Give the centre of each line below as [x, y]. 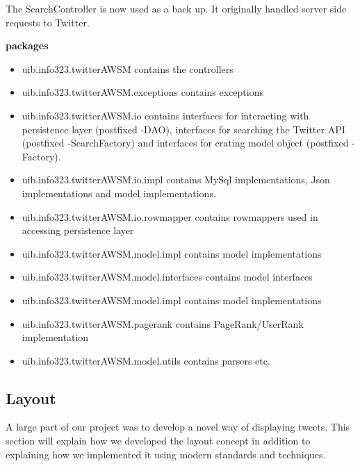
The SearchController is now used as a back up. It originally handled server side [176, 8]
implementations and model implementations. [119, 193]
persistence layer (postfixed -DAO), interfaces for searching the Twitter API [183, 129]
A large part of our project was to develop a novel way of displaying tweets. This [178, 427]
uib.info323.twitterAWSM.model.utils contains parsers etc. [146, 360]
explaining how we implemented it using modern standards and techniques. [166, 454]
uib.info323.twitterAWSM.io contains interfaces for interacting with [165, 115]
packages [27, 45]
